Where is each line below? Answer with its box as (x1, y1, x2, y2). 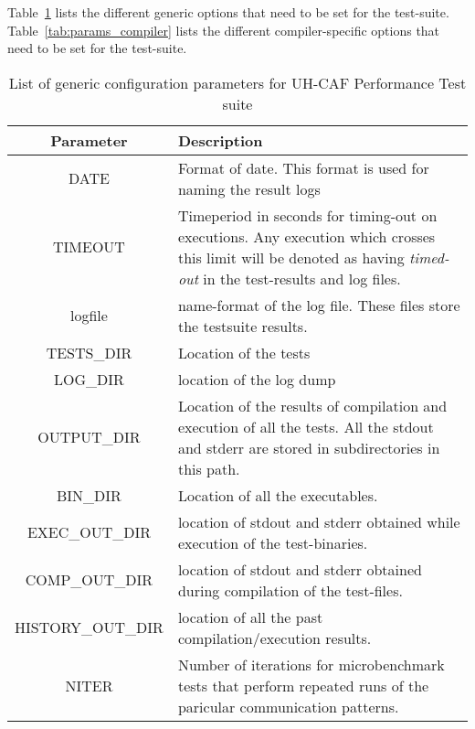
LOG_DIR (54, 368, 124, 390)
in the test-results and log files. (203, 267, 401, 289)
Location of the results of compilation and (177, 394, 448, 416)
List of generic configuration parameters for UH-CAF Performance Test (8, 71, 467, 93)
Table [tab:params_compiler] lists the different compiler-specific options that (7, 20, 440, 39)
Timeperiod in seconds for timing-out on (177, 204, 438, 226)
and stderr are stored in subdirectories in (177, 436, 440, 458)
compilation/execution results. (177, 627, 372, 649)
